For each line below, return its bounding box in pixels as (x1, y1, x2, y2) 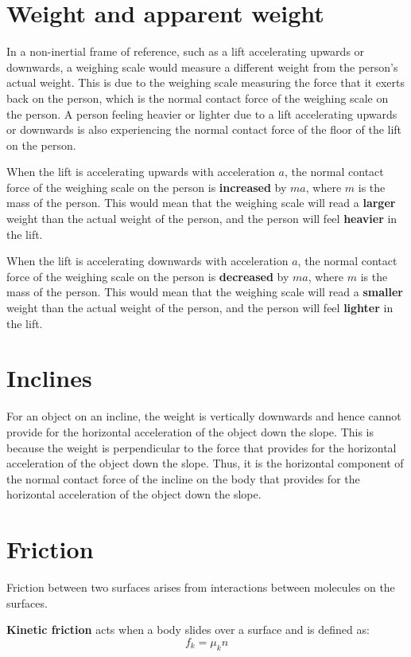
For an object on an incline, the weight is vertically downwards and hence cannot (6, 408, 401, 424)
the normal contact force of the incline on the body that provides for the (6, 470, 360, 487)
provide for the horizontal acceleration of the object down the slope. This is (6, 423, 374, 440)
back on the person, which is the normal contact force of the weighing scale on (6, 89, 389, 106)
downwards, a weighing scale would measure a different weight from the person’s (6, 58, 398, 75)
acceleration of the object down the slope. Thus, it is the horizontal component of (6, 455, 404, 471)
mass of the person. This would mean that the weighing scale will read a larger (6, 194, 396, 211)
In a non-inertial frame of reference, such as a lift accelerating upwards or (6, 43, 365, 60)
